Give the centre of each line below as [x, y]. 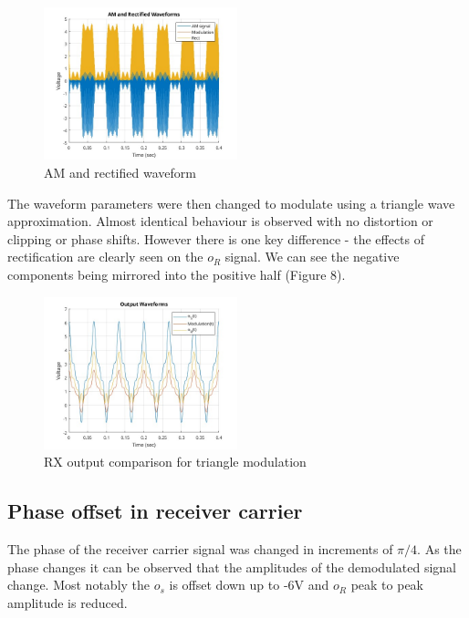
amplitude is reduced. [68, 603]
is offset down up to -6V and [249, 585]
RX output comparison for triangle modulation [175, 462]
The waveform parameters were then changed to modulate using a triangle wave [231, 203]
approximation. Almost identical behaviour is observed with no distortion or [220, 221]
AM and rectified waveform [120, 172]
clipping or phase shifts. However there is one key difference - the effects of [216, 238]
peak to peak [387, 585]
